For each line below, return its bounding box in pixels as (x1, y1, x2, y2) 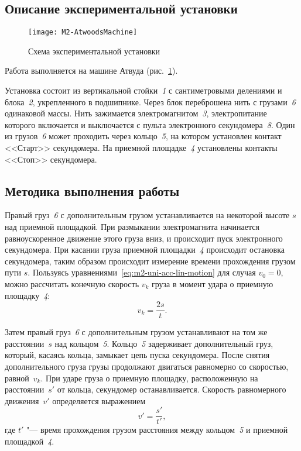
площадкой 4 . (5, 435, 54, 447)
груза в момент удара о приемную (152, 277, 273, 290)
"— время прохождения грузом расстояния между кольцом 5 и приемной (26, 424, 288, 436)
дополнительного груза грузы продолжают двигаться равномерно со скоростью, (5, 360, 289, 372)
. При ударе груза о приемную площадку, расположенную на (40, 371, 258, 384)
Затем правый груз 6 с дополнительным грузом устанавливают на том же (5, 326, 268, 338)
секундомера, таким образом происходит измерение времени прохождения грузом (5, 254, 296, 267)
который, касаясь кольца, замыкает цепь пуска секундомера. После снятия (5, 349, 270, 361)
